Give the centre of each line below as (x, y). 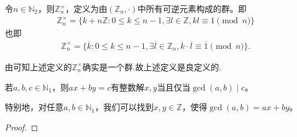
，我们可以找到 (124, 107)
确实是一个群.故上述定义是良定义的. (152, 66)
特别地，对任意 (34, 107)
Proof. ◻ (22, 127)
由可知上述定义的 (38, 66)
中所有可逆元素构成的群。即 (192, 8)
